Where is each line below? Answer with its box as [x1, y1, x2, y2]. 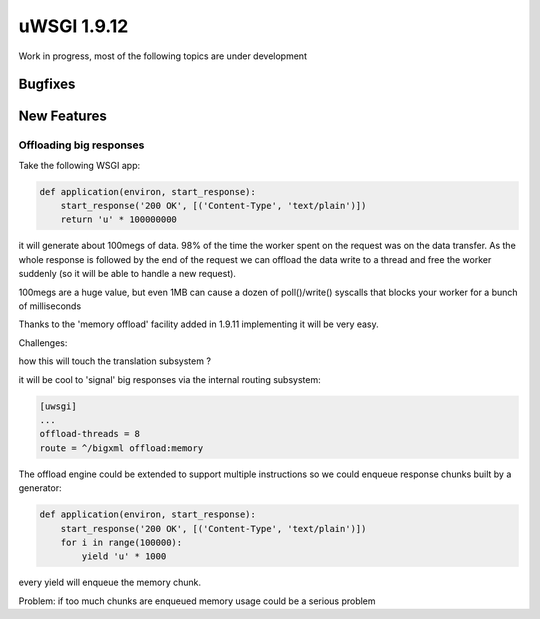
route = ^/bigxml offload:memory [39, 442, 204, 454]
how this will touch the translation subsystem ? [18, 355, 212, 367]
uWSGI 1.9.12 [18, 15, 129, 37]
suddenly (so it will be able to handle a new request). [18, 268, 237, 280]
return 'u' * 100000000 [60, 214, 177, 225]
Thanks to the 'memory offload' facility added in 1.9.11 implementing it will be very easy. [18, 318, 379, 330]
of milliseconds [18, 300, 82, 312]
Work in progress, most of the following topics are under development [18, 50, 307, 62]
